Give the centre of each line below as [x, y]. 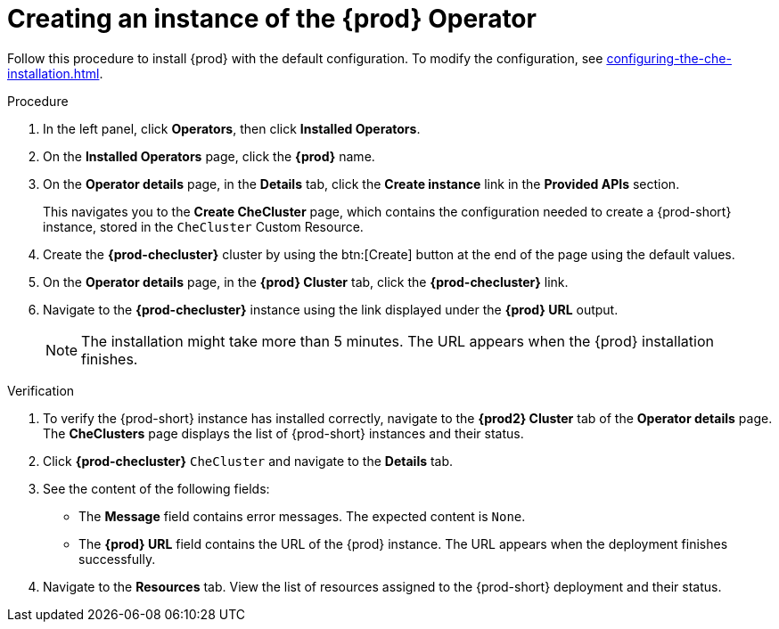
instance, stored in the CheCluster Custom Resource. [203, 226]
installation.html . [55, 73]
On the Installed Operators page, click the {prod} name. [209, 156]
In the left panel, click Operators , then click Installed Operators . [232, 128]
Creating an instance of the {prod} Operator [272, 19]
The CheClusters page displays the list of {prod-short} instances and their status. [283, 433]
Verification [41, 390]
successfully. [117, 559]
